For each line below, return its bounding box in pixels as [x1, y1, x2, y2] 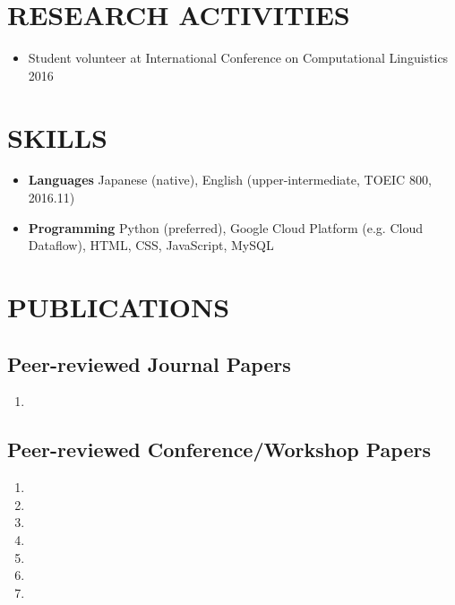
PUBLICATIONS [7, 289, 230, 324]
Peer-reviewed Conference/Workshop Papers [7, 436, 431, 463]
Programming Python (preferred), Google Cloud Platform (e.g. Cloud [28, 218, 423, 237]
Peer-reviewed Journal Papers [7, 350, 291, 377]
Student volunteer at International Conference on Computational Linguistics [28, 48, 449, 67]
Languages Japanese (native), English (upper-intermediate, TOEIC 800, [28, 170, 432, 189]
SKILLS [7, 118, 107, 155]
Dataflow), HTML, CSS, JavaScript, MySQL [28, 236, 274, 255]
